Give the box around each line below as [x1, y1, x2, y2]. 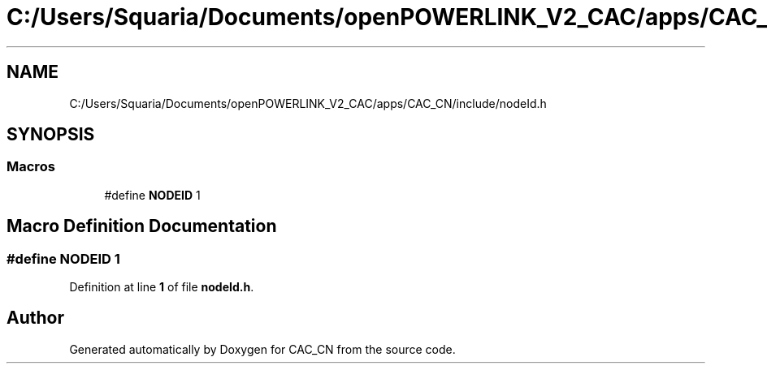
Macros [6, 158, 55, 175]
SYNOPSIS [6, 124, 95, 145]
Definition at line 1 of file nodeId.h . [69, 280, 254, 295]
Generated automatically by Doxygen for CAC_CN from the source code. [69, 342, 456, 356]
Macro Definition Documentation [6, 216, 277, 237]
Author [6, 308, 64, 329]
